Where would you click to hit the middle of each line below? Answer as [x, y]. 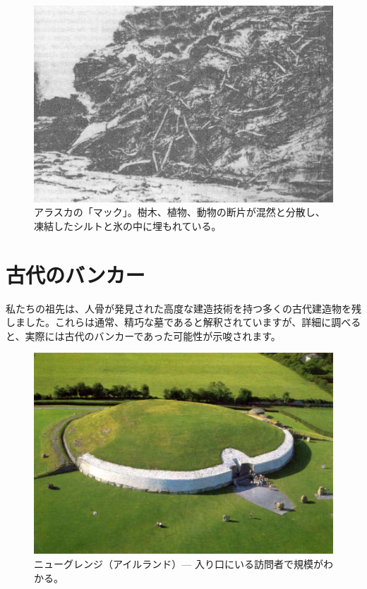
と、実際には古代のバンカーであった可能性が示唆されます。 [143, 335]
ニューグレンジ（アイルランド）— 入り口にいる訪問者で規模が [179, 564]
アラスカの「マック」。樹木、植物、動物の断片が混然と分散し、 [180, 212]
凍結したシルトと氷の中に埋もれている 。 [128, 225]
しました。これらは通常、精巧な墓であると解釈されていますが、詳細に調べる [183, 322]
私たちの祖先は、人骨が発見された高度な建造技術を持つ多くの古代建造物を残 [183, 308]
